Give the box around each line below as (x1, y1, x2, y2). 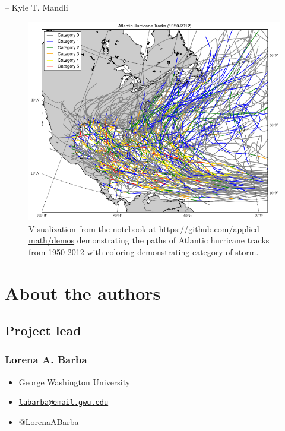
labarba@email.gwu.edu (18, 398, 109, 407)
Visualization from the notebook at (28, 222, 157, 234)
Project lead (5, 321, 81, 340)
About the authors (5, 280, 161, 305)
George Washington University (18, 375, 131, 388)
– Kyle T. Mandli (5, 1, 68, 13)
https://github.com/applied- (159, 222, 262, 234)
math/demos (28, 234, 75, 246)
